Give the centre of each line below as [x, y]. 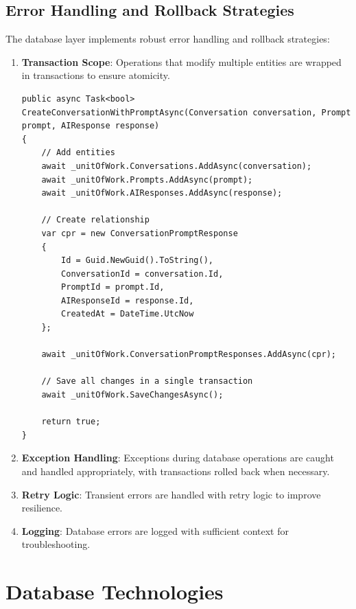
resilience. [42, 508]
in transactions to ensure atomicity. [96, 75]
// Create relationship [95, 220]
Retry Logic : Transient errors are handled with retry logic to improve [171, 494]
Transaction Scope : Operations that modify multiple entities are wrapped [181, 61]
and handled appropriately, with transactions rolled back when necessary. [176, 471]
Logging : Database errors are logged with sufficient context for [155, 530]
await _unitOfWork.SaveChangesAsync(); [132, 395]
